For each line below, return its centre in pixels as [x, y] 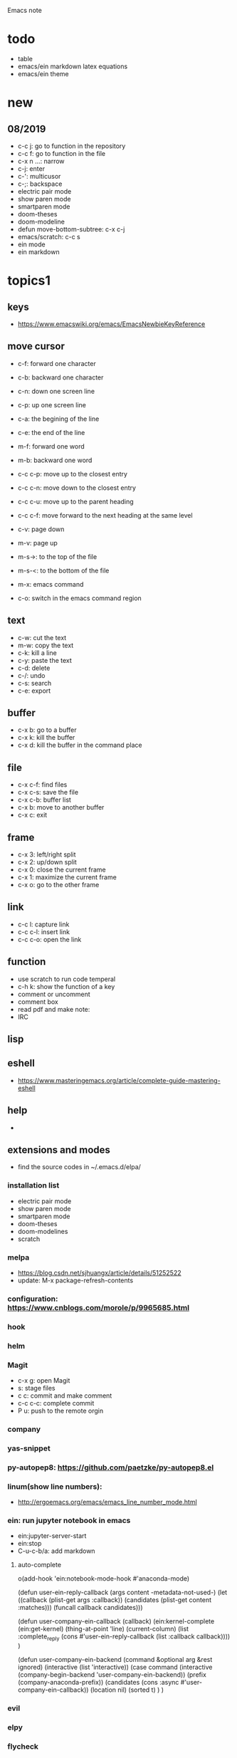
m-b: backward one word [55, 460]
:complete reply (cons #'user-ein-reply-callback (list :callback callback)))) [124, 1637]
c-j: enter [31, 168]
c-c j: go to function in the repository [72, 146]
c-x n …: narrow [41, 161]
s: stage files [36, 1388]
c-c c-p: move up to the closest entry [73, 473]
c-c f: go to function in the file [62, 153]
